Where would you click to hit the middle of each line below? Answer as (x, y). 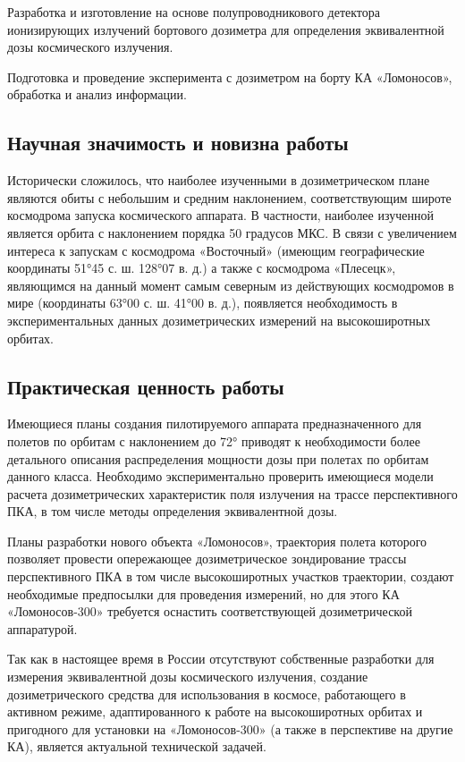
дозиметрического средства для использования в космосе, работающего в (207, 694)
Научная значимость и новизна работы (178, 143)
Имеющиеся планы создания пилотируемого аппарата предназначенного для (215, 423)
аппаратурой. (42, 628)
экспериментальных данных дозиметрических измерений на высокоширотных (219, 320)
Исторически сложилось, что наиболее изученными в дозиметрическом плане (219, 180)
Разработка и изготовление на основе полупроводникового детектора (194, 12)
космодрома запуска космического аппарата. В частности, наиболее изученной (220, 215)
